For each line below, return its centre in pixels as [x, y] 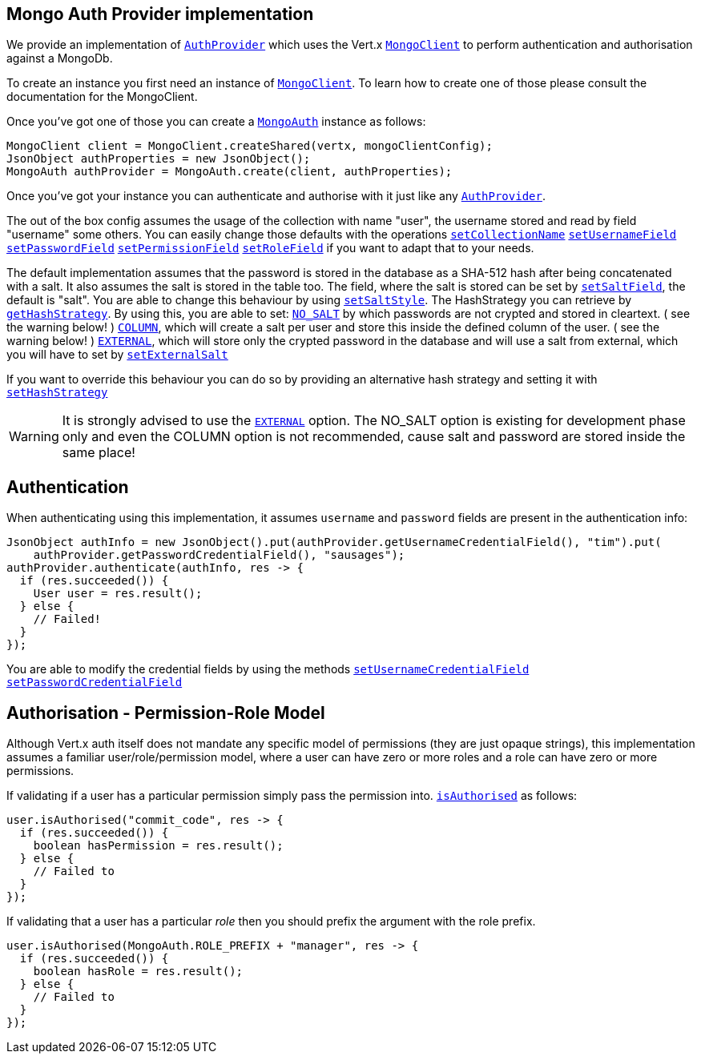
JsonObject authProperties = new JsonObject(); [159, 159]
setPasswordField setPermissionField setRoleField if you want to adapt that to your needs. [270, 248]
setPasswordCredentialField [95, 683]
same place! [99, 453]
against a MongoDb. [60, 58]
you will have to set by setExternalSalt [117, 355]
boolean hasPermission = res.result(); [158, 846]
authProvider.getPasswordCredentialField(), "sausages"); [219, 555]
